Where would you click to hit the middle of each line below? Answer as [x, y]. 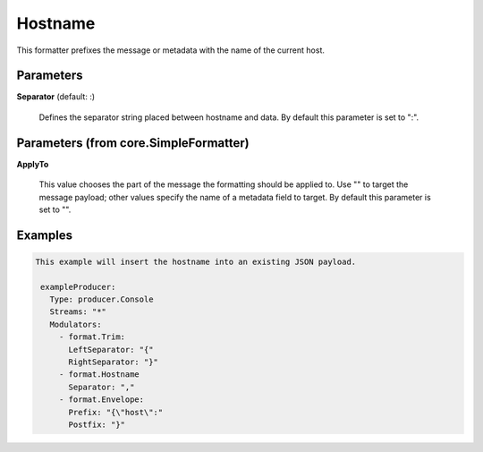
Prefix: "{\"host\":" [116, 412]
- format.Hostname [99, 375]
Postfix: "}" [97, 425]
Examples [45, 235]
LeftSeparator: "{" [111, 350]
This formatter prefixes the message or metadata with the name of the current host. [171, 50]
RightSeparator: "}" [113, 362]
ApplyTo [33, 164]
